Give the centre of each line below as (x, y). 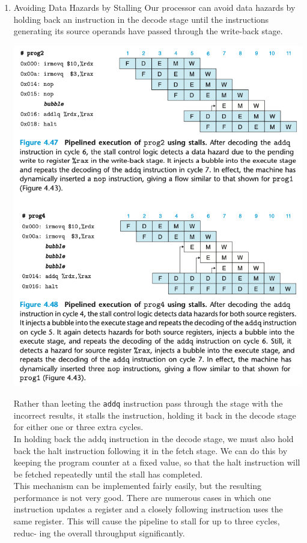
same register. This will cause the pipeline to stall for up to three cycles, (147, 521)
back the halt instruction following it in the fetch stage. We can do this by (150, 450)
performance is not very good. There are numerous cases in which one (142, 497)
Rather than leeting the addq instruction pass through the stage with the (148, 403)
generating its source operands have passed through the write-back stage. (148, 31)
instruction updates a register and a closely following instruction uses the (148, 509)
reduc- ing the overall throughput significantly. (99, 532)
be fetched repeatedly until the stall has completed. (108, 474)
